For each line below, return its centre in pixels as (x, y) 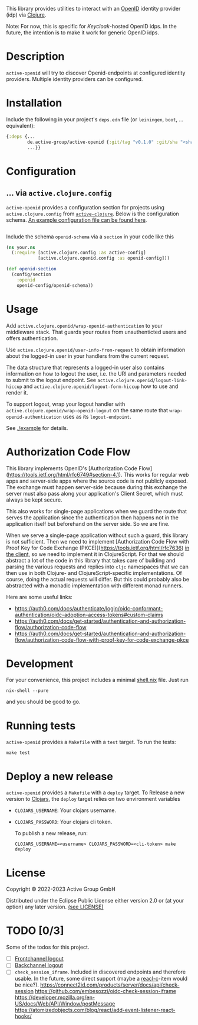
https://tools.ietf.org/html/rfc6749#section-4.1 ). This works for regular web (98, 474)
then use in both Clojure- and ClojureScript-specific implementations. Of (94, 573)
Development (40, 663)
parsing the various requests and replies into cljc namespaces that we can (97, 567)
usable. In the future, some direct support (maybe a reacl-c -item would (101, 979)
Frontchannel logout (39, 959)
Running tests (41, 725)
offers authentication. (32, 338)
